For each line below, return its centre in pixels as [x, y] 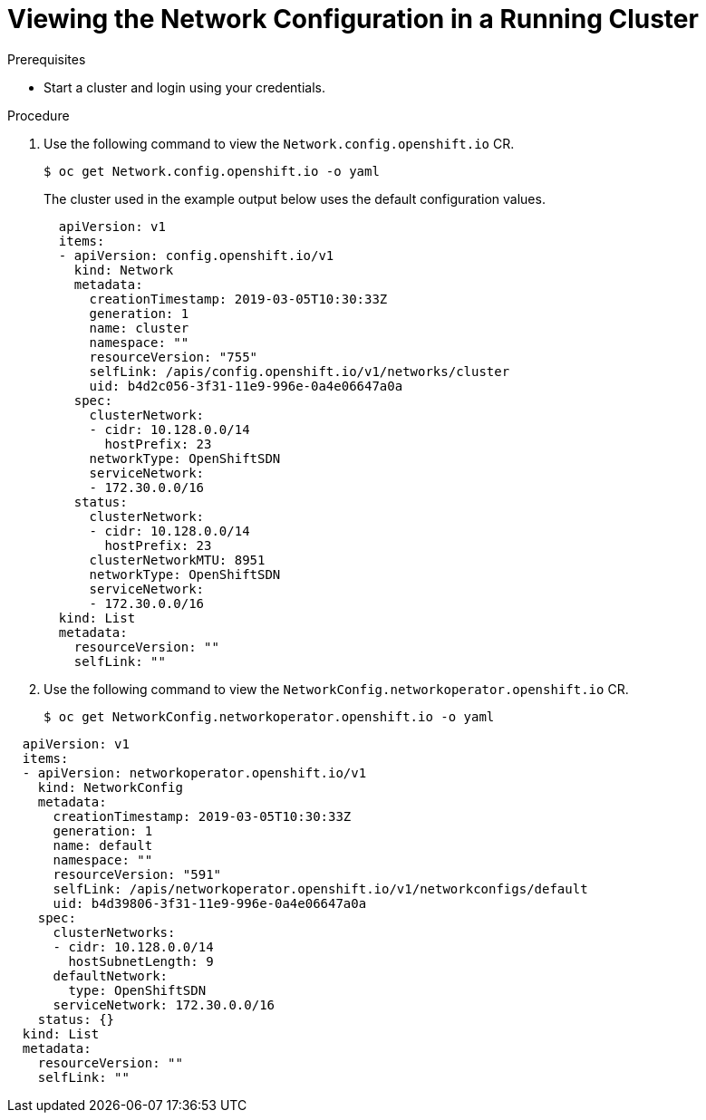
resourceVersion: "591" [137, 874]
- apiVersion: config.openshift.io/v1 [196, 255]
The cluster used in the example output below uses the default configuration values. [295, 198]
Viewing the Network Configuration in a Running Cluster [353, 19]
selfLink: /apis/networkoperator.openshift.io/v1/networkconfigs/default [320, 888]
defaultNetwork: [111, 975]
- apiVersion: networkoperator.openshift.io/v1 [194, 772]
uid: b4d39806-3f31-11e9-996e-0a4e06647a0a [210, 903]
